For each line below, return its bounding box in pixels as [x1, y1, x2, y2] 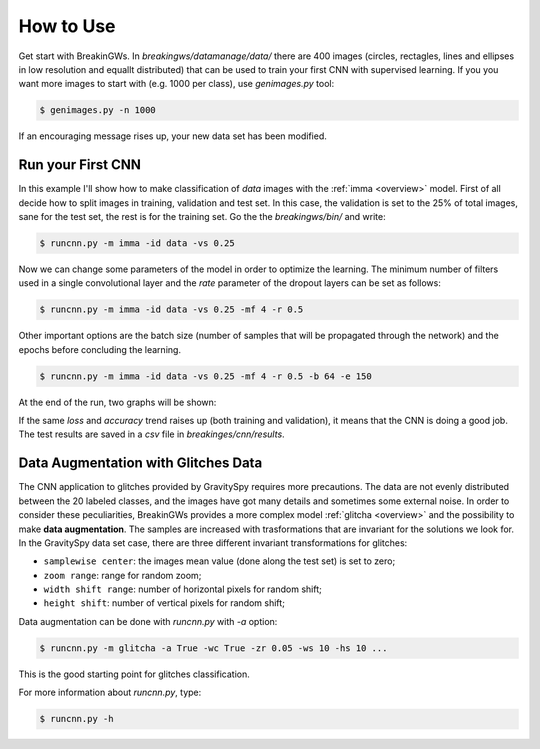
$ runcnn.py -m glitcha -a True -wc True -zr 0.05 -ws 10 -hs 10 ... [39, 642, 388, 654]
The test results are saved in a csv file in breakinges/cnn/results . [18, 428, 285, 440]
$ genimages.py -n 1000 [39, 105, 157, 116]
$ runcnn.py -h [39, 713, 114, 725]
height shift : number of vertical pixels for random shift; [43, 597, 285, 609]
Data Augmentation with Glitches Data [18, 455, 263, 472]
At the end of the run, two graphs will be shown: [18, 396, 217, 408]
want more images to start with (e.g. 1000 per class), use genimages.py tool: [18, 78, 335, 90]
